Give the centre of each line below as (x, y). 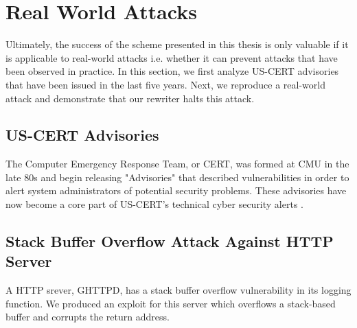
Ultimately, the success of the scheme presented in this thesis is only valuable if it (177, 44)
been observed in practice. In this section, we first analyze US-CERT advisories (172, 71)
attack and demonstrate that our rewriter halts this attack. (130, 98)
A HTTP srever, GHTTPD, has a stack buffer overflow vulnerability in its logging (178, 290)
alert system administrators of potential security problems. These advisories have (176, 190)
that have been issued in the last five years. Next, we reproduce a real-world (165, 84)
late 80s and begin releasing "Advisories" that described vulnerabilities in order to (177, 177)
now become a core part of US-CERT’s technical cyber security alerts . (154, 204)
